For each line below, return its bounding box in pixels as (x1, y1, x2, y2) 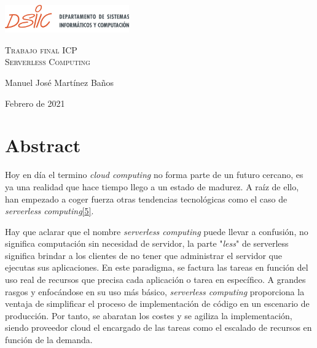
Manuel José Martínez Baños (5, 76, 114, 88)
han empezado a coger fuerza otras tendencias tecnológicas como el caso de (5, 192, 288, 205)
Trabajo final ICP (5, 43, 77, 56)
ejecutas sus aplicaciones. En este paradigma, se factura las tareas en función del (5, 261, 308, 274)
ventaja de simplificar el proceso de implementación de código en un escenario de (5, 297, 310, 310)
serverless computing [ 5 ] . (5, 204, 94, 217)
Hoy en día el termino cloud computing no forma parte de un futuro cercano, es (5, 168, 303, 181)
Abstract (5, 133, 81, 158)
